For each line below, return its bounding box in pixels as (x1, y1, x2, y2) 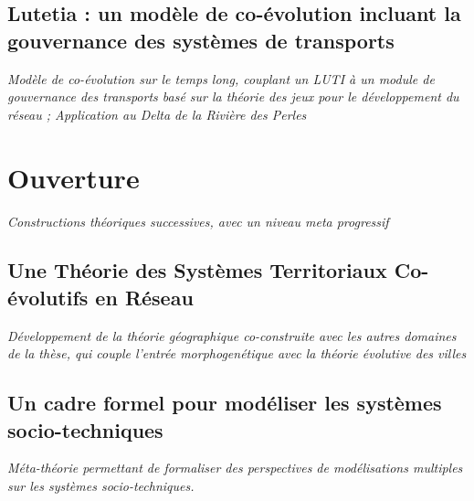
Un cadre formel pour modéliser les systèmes (7, 389, 442, 417)
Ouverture (7, 158, 140, 196)
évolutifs (7, 282, 89, 311)
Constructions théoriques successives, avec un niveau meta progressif (7, 211, 389, 230)
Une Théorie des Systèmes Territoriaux (7, 256, 387, 284)
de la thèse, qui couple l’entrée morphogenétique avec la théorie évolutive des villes (7, 344, 467, 363)
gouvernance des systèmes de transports (7, 26, 395, 54)
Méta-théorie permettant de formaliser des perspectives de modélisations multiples (7, 458, 463, 477)
